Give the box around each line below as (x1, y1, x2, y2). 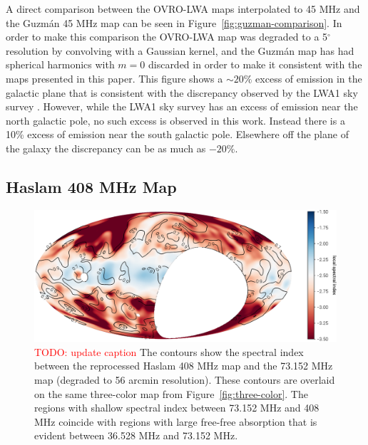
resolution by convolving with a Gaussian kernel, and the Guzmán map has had (6, 43, 354, 58)
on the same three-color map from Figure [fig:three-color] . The (34, 386, 308, 401)
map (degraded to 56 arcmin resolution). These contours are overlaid (34, 372, 335, 387)
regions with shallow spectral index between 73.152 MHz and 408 (34, 400, 320, 415)
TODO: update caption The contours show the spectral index (34, 344, 304, 359)
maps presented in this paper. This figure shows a (6, 70, 223, 85)
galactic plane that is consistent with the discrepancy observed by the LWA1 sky (6, 85, 358, 100)
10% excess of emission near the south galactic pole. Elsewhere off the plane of (6, 127, 349, 142)
